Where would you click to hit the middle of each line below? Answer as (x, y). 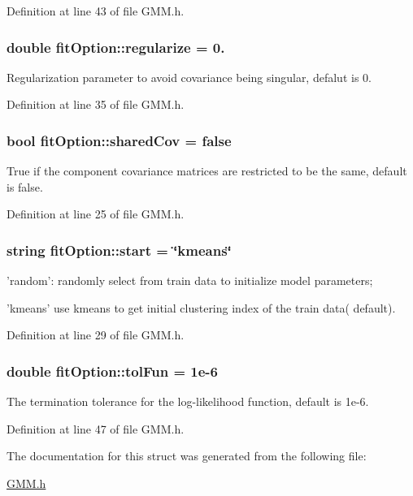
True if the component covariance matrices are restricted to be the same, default (207, 171)
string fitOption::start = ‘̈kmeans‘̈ (119, 250)
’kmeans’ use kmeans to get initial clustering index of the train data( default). (201, 307)
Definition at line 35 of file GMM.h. (96, 104)
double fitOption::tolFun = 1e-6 (113, 371)
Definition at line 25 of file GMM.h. (96, 214)
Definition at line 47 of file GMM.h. (96, 428)
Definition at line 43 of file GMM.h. (96, 11)
